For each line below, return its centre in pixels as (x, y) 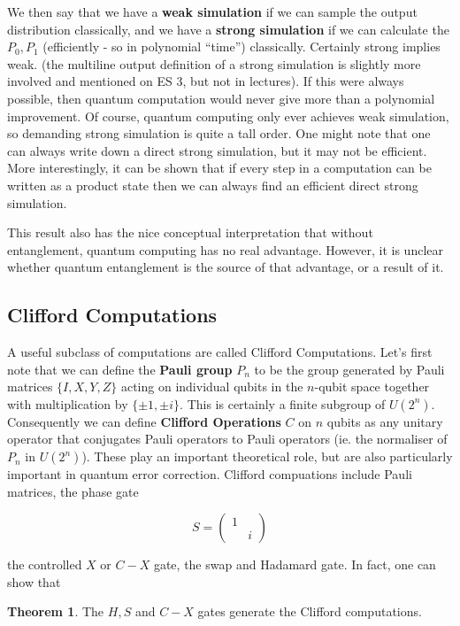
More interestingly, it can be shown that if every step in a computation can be (219, 168)
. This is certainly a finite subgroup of (283, 403)
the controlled (45, 564)
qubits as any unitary (385, 421)
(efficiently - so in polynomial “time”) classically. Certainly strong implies (241, 46)
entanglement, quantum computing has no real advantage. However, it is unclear (225, 249)
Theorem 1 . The (56, 611)
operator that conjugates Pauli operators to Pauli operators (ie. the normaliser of (227, 439)
